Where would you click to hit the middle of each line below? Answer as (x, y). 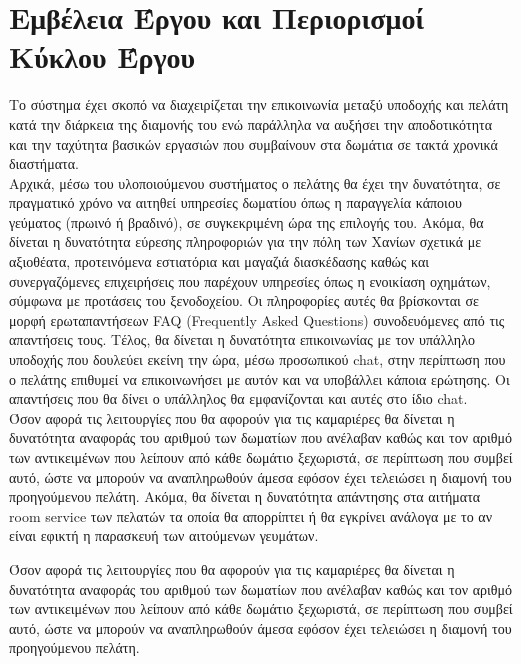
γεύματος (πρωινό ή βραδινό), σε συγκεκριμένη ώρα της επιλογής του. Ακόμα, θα (246, 221)
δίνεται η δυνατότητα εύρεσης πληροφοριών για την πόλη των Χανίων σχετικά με (245, 241)
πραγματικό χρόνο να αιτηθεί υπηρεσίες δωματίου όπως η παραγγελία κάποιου (235, 202)
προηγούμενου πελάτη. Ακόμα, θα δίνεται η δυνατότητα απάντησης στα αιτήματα (245, 496)
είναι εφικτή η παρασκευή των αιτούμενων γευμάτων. (164, 535)
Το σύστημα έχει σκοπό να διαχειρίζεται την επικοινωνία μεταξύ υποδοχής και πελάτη (259, 104)
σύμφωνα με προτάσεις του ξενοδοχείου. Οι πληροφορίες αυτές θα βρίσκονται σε (244, 300)
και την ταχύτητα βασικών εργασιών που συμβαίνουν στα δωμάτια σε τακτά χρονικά (253, 143)
